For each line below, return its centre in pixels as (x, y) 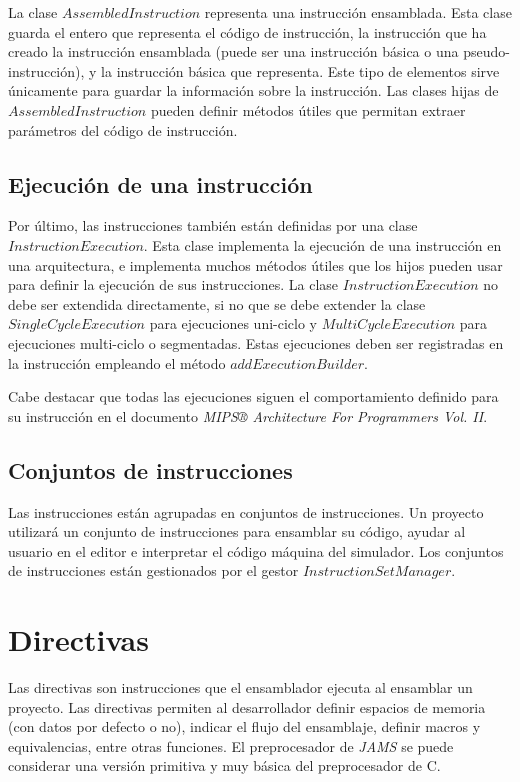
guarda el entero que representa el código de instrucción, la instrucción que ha (247, 31)
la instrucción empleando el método (117, 362)
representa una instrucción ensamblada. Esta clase (358, 12)
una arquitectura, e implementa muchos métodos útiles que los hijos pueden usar (255, 264)
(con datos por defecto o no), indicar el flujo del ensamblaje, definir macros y (244, 726)
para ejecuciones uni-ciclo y (233, 323)
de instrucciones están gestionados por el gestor (153, 570)
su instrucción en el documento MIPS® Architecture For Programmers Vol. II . (248, 415)
